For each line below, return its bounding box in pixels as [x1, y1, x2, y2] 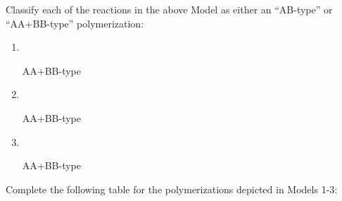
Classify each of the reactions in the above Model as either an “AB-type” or [6, 2, 333, 16]
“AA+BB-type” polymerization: [6, 16, 144, 30]
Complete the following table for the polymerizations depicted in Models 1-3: [6, 181, 338, 196]
